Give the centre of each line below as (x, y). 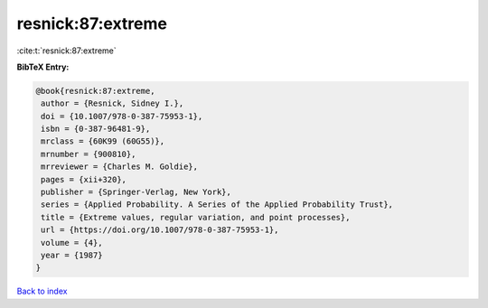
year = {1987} (72, 255)
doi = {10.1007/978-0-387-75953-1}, (122, 116)
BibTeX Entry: (43, 67)
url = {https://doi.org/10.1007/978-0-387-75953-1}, (160, 230)
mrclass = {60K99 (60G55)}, (103, 141)
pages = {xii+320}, (84, 179)
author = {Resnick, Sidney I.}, (113, 103)
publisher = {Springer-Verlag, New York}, (136, 192)
